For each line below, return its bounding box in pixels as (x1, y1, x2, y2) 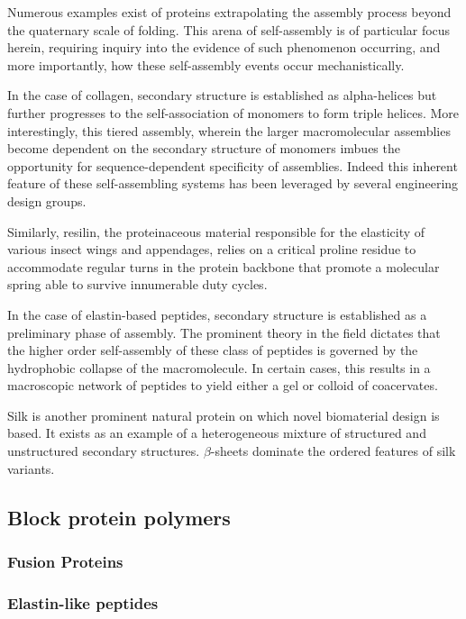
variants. (7, 459, 55, 478)
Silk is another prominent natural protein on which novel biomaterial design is (7, 405, 440, 424)
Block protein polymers (7, 503, 231, 531)
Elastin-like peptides (7, 591, 159, 614)
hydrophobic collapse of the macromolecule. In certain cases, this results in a (7, 358, 431, 377)
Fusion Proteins (7, 550, 123, 572)
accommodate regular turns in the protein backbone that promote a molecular (7, 257, 440, 276)
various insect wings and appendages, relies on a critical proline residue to (7, 240, 416, 259)
